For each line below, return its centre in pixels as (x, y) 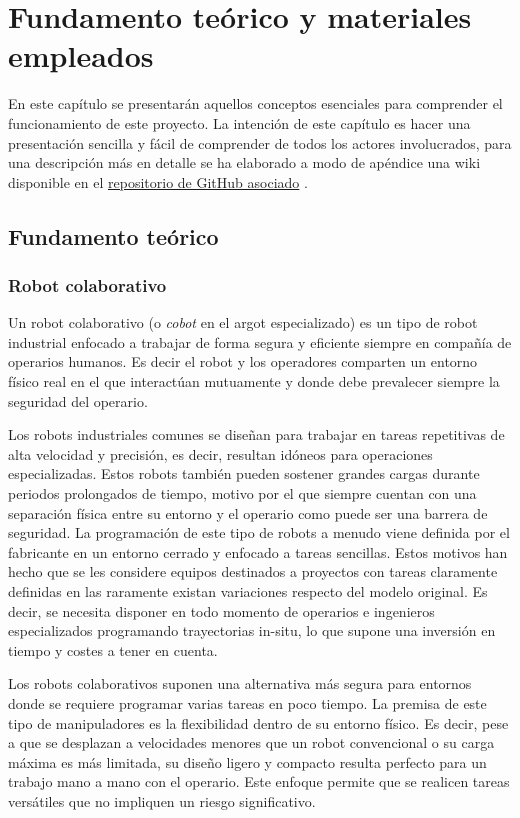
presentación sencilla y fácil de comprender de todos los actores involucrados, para (260, 142)
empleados (81, 55)
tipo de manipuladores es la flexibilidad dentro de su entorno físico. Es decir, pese (258, 722)
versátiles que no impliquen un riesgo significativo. (162, 800)
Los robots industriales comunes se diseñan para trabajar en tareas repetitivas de (256, 434)
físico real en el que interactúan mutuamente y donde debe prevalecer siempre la (254, 381)
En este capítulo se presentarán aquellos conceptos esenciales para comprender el (255, 103)
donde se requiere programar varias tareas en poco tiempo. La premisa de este (247, 702)
